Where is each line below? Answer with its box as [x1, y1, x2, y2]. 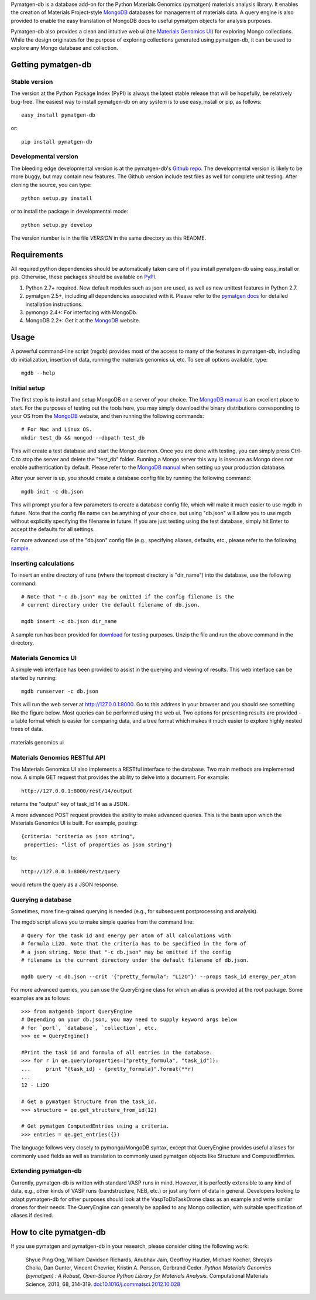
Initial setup [11, 384, 45, 392]
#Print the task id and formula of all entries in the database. [21, 1049, 213, 1056]
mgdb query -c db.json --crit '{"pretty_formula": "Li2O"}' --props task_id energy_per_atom [21, 973, 296, 980]
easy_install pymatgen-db [21, 111, 96, 118]
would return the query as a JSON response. [11, 881, 119, 888]
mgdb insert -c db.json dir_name [21, 618, 117, 625]
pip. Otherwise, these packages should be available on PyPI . [11, 273, 157, 281]
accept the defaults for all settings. [11, 526, 95, 533]
